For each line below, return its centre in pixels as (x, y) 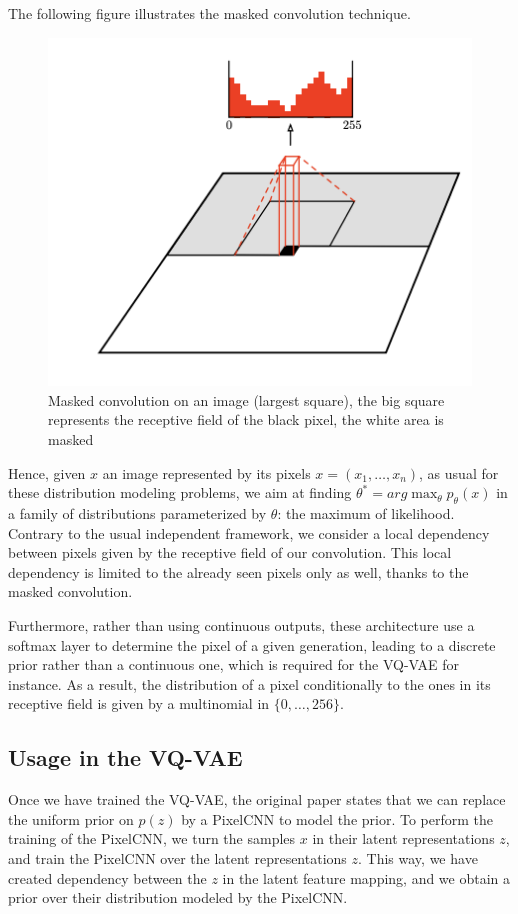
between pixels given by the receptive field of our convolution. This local (230, 552)
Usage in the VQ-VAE (125, 757)
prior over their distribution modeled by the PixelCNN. (178, 897)
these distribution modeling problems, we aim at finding (180, 492)
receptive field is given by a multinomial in (139, 703)
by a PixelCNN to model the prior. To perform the (337, 818)
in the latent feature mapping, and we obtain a (366, 877)
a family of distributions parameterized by (137, 513)
